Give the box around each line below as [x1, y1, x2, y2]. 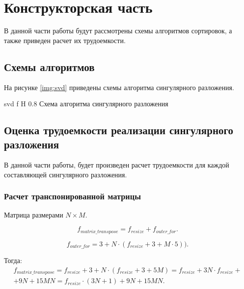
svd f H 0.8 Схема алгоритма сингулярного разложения [4, 98, 168, 109]
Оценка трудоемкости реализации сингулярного [4, 122, 233, 138]
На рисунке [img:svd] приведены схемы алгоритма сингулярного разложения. [4, 82, 234, 92]
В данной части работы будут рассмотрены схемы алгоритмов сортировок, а [4, 25, 232, 36]
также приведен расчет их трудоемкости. [4, 35, 126, 45]
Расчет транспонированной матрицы [4, 190, 141, 202]
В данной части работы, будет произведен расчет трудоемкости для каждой [4, 160, 229, 170]
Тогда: [4, 255, 22, 265]
